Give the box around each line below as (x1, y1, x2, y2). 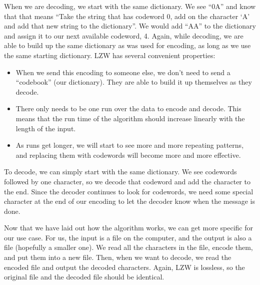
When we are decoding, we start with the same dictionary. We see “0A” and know (4, 1, 256, 11)
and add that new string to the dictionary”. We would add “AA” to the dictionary (4, 21, 256, 31)
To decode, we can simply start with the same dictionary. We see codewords (4, 166, 237, 177)
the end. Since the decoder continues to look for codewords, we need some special (4, 186, 253, 196)
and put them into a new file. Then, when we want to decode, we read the (4, 252, 231, 262)
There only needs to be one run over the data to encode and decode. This (15, 103, 241, 114)
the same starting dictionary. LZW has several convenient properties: (4, 50, 215, 60)
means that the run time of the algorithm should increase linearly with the (15, 113, 245, 123)
